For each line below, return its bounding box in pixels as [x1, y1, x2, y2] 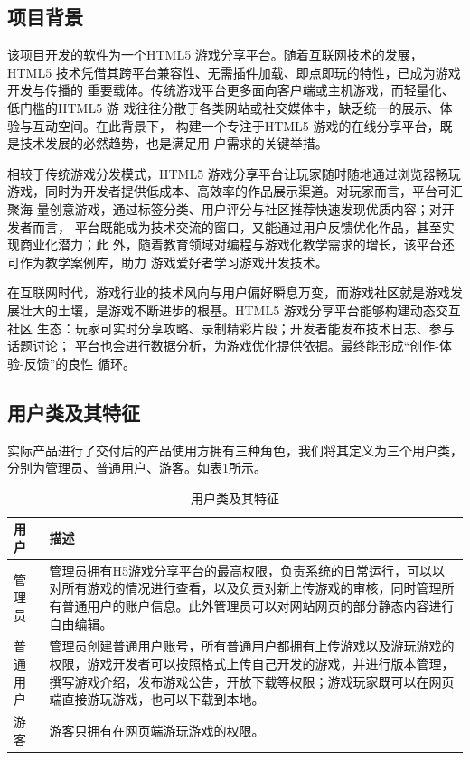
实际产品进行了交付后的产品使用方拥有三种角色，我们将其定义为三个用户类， [7, 440, 463, 459]
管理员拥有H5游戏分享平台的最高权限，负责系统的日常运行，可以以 [49, 560, 445, 579]
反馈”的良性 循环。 [23, 353, 136, 372]
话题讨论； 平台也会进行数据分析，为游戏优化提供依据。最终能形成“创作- [7, 336, 439, 355]
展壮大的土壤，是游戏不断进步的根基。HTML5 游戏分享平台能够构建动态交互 [7, 300, 461, 319]
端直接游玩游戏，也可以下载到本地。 [49, 690, 265, 708]
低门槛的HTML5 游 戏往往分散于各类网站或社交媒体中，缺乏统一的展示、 [7, 98, 440, 117]
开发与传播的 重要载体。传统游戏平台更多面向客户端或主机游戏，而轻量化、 [7, 80, 455, 99]
